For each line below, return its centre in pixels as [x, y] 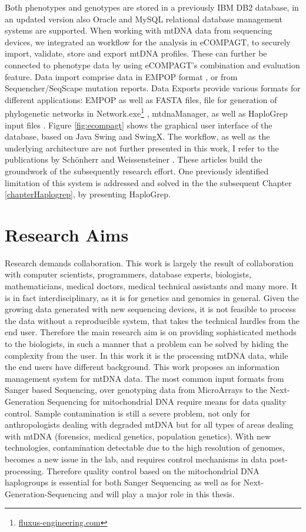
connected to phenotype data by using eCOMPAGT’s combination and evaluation [152, 65]
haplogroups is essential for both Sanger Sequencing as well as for [123, 482]
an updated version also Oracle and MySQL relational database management [144, 19]
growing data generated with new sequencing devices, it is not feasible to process [150, 309]
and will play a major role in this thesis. [162, 493]
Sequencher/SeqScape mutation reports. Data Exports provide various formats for [153, 88]
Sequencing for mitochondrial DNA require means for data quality [167, 401]
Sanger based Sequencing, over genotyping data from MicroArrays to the [136, 390]
